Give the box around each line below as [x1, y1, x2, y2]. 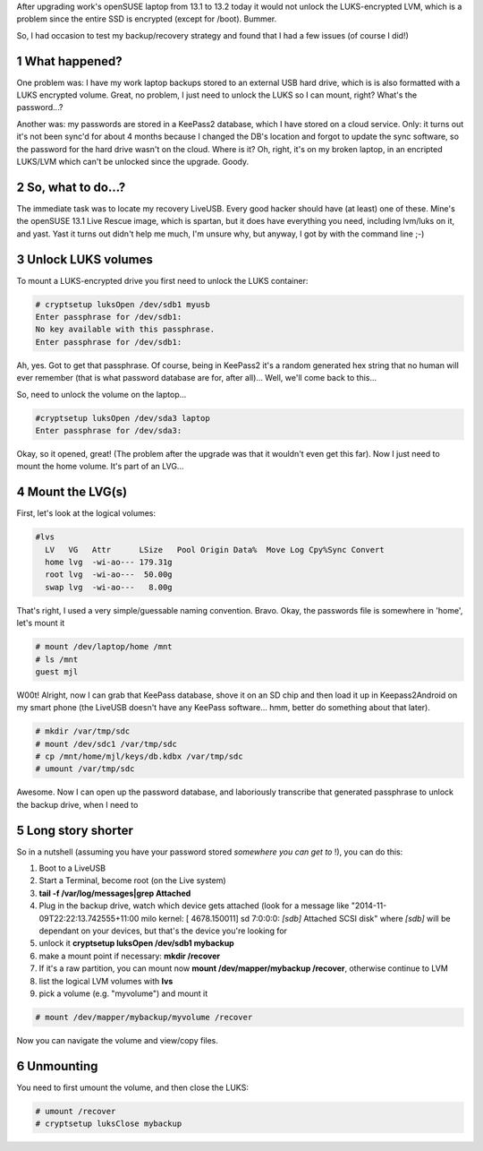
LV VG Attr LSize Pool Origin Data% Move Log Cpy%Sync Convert [45, 545, 385, 554]
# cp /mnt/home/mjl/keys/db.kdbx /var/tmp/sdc [35, 752, 243, 761]
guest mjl [35, 666, 79, 676]
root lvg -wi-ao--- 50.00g [45, 570, 174, 580]
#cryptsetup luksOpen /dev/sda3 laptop [35, 413, 210, 423]
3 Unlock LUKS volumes [16, 252, 154, 267]
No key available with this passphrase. [35, 324, 215, 335]
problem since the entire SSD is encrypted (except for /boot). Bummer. [16, 13, 277, 24]
